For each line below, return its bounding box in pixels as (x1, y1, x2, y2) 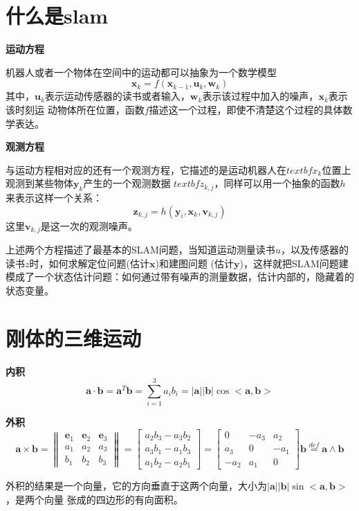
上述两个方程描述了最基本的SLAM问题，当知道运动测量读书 (6, 242, 275, 257)
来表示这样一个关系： (6, 190, 102, 205)
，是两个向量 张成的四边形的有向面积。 (6, 492, 183, 506)
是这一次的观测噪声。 (40, 218, 138, 233)
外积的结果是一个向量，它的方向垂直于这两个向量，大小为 (6, 478, 267, 493)
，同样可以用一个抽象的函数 (214, 176, 340, 190)
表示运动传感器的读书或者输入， (44, 89, 190, 103)
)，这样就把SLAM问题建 (239, 256, 349, 270)
